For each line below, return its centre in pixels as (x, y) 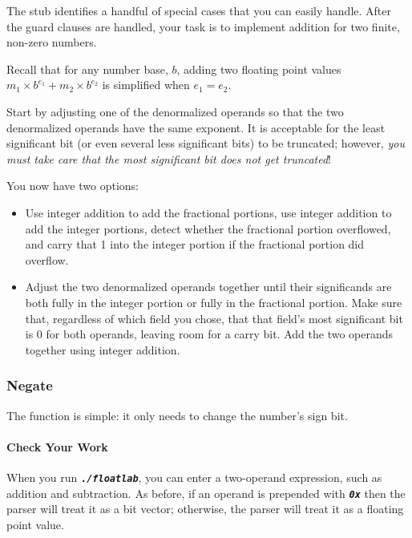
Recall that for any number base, (87, 69)
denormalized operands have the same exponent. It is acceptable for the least (196, 127)
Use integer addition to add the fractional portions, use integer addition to (208, 212)
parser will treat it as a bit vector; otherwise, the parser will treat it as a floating (205, 509)
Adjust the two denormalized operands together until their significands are (208, 287)
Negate (30, 385)
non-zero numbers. (52, 42)
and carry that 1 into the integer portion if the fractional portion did (195, 244)
